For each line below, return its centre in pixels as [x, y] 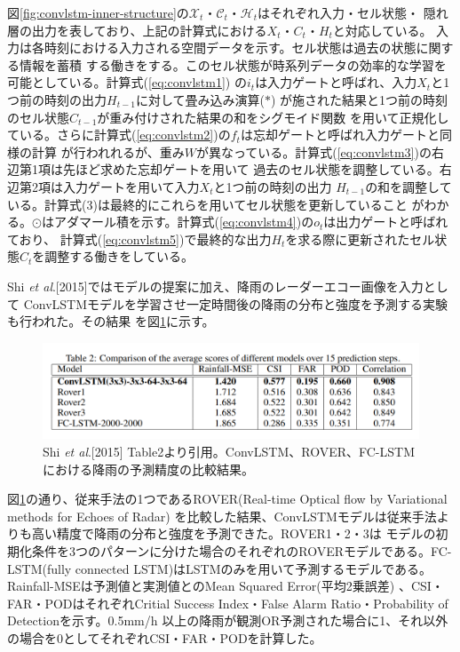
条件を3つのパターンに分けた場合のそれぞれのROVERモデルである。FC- [242, 551]
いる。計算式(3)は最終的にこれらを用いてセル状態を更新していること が [216, 204]
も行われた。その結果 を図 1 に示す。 [111, 321]
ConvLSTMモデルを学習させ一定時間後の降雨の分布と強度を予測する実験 [236, 303]
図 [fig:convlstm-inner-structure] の [98, 12]
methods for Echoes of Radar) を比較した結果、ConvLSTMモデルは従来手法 [222, 516]
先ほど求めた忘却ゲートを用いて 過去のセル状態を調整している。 [251, 169]
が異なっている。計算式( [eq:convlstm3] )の [313, 151]
